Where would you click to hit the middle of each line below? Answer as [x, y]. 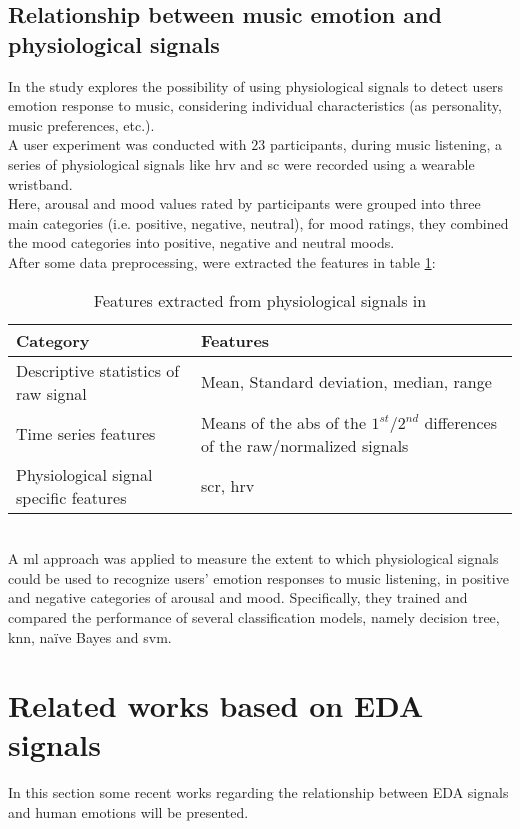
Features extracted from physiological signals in [260, 300]
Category [53, 340]
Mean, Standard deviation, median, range [346, 382]
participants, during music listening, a [386, 144]
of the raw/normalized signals [305, 445]
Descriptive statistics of [98, 370]
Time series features [86, 434]
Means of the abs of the [284, 422]
